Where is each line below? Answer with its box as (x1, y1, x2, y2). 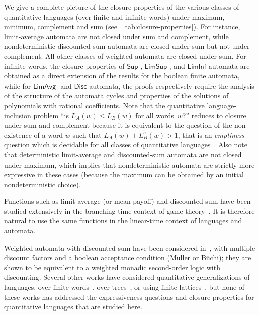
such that (72, 129, 102, 140)
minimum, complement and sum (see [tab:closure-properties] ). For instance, (4, 21, 240, 32)
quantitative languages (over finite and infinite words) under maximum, (4, 11, 225, 22)
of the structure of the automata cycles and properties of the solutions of (4, 90, 229, 101)
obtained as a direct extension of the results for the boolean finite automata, (4, 70, 240, 81)
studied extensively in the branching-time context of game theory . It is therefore (4, 205, 255, 216)
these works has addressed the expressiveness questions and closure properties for (4, 291, 254, 302)
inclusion (4, 110, 31, 120)
